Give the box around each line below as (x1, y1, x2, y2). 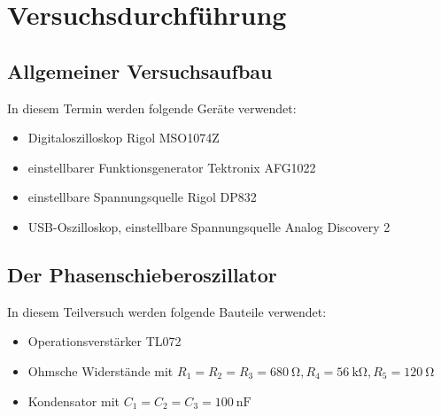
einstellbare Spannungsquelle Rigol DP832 (27, 188, 257, 206)
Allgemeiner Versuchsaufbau (7, 57, 273, 84)
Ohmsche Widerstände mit (27, 361, 174, 380)
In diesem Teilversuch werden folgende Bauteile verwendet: (7, 302, 327, 320)
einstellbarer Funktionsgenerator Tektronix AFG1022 (27, 158, 316, 176)
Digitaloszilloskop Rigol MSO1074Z (27, 128, 220, 147)
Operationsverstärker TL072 (27, 332, 182, 351)
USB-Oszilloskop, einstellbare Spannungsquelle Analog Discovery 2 (27, 217, 391, 235)
